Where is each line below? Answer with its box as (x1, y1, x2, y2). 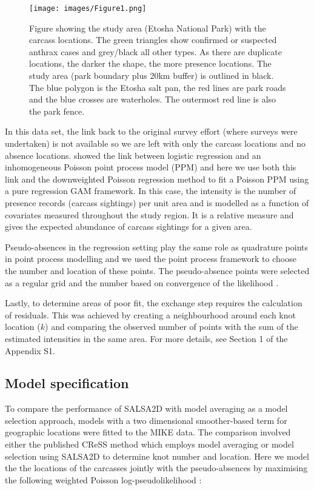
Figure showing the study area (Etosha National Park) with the (29, 21, 266, 34)
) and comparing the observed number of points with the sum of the (45, 320, 298, 333)
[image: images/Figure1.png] (29, 4, 147, 13)
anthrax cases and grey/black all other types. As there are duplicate (29, 45, 282, 58)
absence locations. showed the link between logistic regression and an (5, 149, 261, 161)
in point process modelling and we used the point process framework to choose (5, 252, 296, 265)
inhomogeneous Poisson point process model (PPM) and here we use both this (5, 161, 296, 173)
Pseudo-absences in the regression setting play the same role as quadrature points (5, 240, 308, 253)
